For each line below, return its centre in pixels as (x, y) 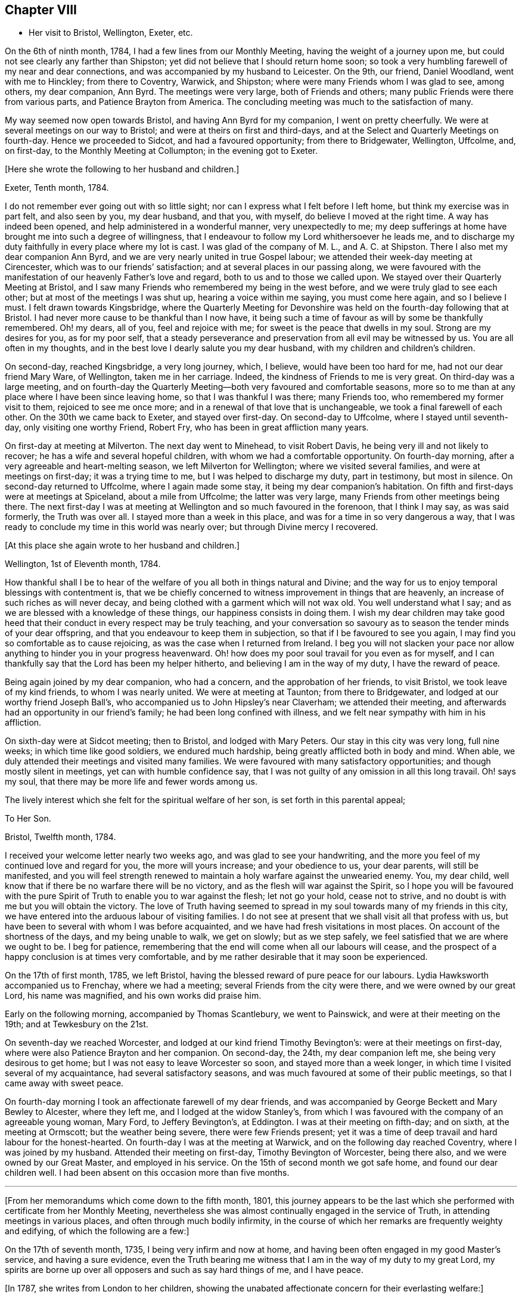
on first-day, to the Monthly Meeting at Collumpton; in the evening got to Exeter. (161, 151)
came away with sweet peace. (64, 1083)
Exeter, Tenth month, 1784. (57, 188)
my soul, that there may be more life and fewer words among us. (131, 782)
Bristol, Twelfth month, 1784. (60, 837)
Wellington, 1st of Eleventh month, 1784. (83, 564)
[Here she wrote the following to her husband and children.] (122, 169)
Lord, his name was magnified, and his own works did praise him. (133, 996)
